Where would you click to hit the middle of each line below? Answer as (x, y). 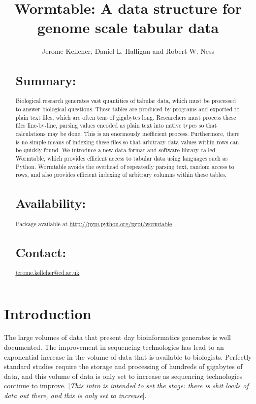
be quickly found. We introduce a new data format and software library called (115, 150)
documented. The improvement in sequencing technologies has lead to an (114, 347)
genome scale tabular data (128, 27)
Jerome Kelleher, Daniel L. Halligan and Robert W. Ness (128, 51)
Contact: (41, 252)
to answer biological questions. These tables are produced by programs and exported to (128, 109)
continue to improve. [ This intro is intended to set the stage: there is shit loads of (126, 386)
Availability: (51, 203)
